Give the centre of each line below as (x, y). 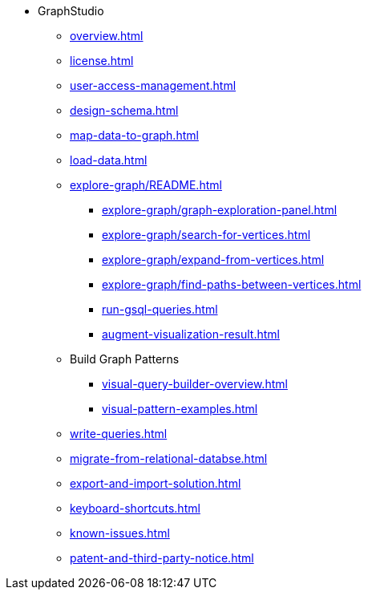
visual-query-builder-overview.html (195, 384)
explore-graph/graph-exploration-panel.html (220, 210)
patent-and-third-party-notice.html (162, 558)
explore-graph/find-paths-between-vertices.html (232, 284)
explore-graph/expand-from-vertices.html (213, 259)
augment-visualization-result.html (191, 334)
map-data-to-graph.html (134, 135)
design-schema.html (124, 110)
